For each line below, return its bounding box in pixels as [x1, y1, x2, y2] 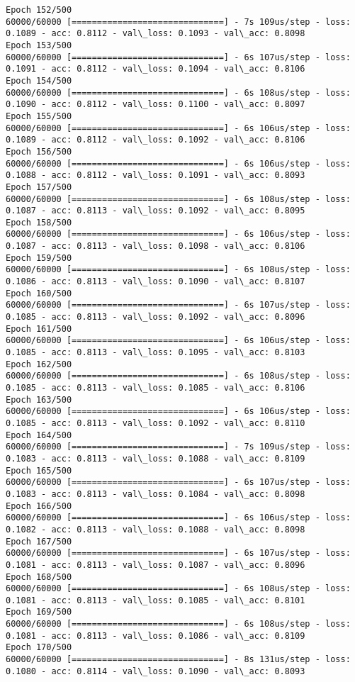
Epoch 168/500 [6, 571, 72, 582]
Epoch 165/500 [6, 465, 72, 476]
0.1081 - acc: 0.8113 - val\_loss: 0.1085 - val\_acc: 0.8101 [6, 595, 305, 605]
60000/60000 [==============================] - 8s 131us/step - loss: [6, 654, 351, 665]
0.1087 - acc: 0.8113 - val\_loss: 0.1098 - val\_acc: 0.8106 [6, 241, 305, 252]
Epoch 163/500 [6, 394, 72, 405]
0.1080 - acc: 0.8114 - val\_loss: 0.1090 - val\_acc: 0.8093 [6, 666, 305, 676]
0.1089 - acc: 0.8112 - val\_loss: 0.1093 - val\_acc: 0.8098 [6, 28, 305, 39]
